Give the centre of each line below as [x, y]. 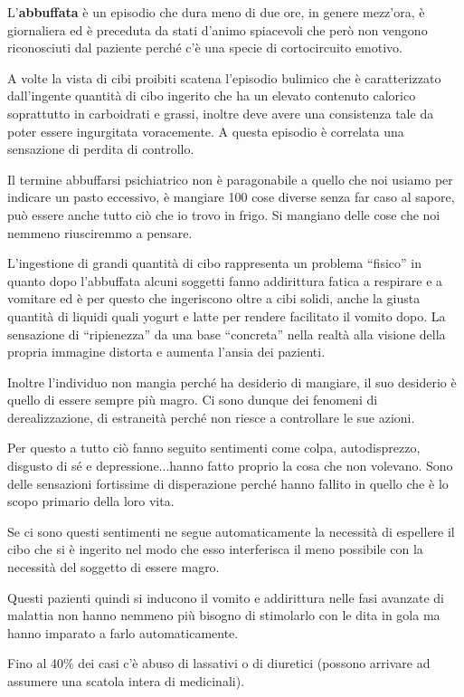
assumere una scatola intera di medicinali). [126, 681]
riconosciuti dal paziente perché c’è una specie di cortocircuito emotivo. [205, 48]
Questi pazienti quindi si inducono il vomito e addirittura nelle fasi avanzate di [226, 597]
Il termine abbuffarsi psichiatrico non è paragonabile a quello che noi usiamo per [230, 179]
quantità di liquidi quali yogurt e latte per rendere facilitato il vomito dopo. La [227, 315]
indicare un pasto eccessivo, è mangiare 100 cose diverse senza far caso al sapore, [231, 197]
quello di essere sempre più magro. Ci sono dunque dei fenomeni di [193, 400]
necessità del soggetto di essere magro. [114, 567]
